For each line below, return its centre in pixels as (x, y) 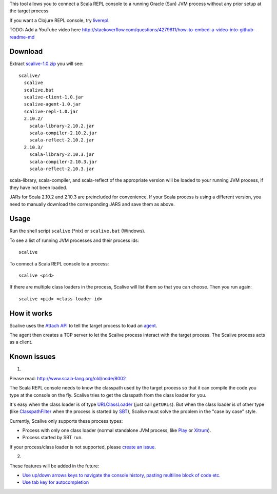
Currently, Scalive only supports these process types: (66, 421)
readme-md (22, 37)
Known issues (33, 357)
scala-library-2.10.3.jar (62, 155)
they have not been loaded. (38, 188)
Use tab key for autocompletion (56, 482)
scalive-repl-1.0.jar (51, 111)
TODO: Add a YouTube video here (45, 30)
